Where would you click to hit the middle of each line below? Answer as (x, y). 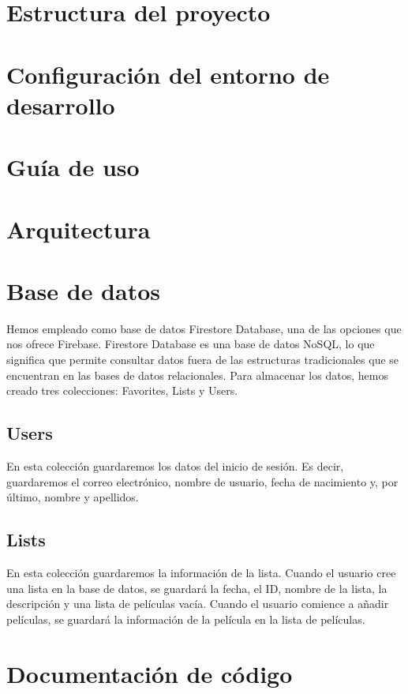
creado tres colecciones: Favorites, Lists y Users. (122, 390)
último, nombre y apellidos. (73, 497)
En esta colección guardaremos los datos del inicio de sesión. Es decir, (175, 465)
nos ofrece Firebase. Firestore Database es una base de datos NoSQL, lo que (191, 344)
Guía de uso (73, 167)
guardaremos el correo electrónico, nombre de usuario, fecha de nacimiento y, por (202, 481)
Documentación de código (150, 673)
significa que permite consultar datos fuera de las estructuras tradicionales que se (203, 359)
